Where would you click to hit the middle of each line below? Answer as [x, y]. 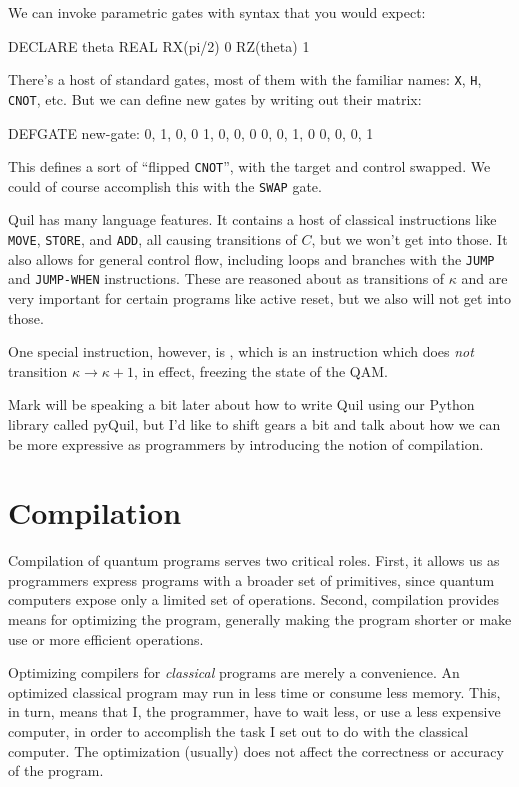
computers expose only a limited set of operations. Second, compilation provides [253, 599]
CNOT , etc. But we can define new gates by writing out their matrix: [215, 98]
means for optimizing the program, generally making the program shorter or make [260, 619]
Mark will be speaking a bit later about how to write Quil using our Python [241, 404]
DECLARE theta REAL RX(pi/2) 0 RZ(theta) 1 [159, 45]
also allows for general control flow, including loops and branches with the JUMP [251, 258]
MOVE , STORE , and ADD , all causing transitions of [152, 239]
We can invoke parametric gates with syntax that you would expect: [217, 12]
